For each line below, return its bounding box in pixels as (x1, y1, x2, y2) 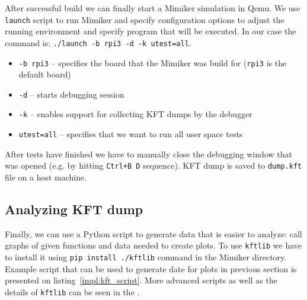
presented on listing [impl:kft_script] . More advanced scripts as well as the (5, 274, 277, 286)
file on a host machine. (5, 170, 87, 183)
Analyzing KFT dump (5, 199, 143, 218)
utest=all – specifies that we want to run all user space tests (18, 128, 243, 140)
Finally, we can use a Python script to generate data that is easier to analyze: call (5, 227, 302, 240)
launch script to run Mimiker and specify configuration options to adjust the (5, 13, 284, 25)
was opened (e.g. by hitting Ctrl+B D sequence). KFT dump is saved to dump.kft (5, 159, 302, 172)
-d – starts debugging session (18, 88, 124, 100)
